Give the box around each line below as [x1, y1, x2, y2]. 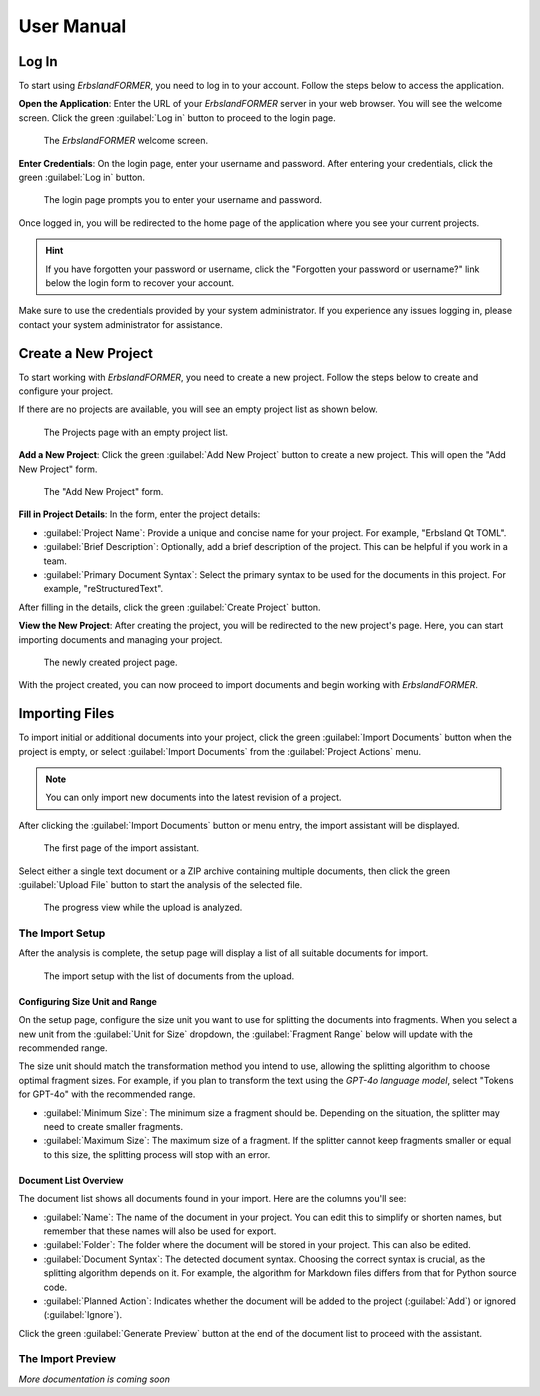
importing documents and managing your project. [18, 633, 223, 645]
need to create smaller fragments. [43, 1120, 184, 1132]
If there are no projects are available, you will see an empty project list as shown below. [18, 403, 379, 415]
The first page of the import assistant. [43, 842, 200, 854]
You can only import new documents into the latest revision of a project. [45, 791, 342, 804]
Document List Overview [18, 1174, 124, 1186]
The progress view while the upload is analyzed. [43, 901, 243, 914]
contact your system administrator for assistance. [18, 318, 224, 330]
